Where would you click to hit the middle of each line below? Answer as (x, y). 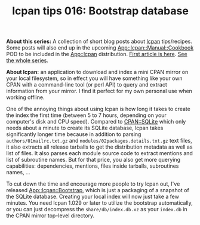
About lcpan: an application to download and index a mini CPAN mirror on (97, 72)
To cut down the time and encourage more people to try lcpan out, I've (93, 184)
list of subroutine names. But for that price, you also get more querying (93, 160)
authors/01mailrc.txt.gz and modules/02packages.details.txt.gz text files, (99, 141)
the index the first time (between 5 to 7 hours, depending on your (87, 115)
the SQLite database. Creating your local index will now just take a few (93, 197)
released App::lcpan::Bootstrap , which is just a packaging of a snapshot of (98, 190)
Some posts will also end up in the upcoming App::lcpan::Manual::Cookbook (100, 48)
